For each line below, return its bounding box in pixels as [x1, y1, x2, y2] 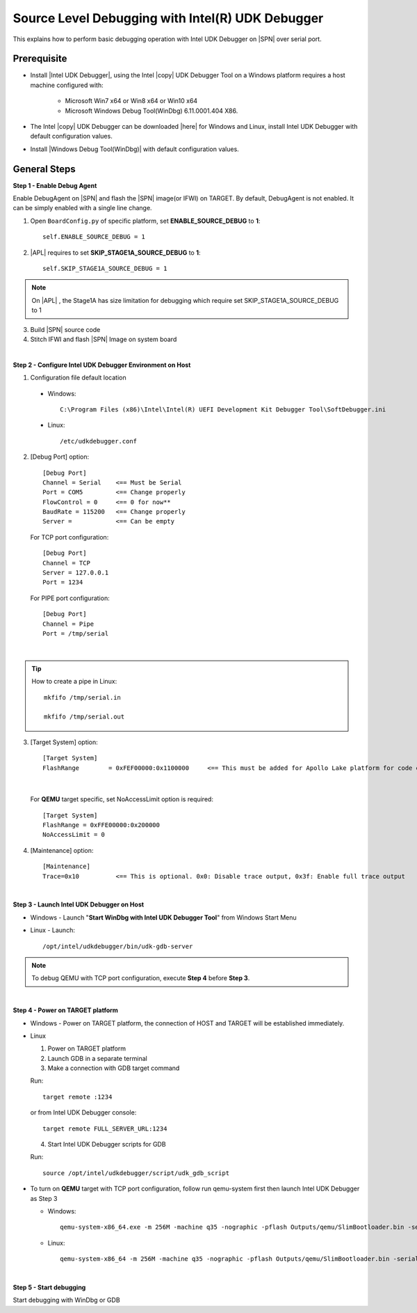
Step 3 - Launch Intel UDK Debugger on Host [13, 900, 145, 909]
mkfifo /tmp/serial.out [44, 713, 125, 721]
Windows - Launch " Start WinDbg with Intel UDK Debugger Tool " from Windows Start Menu [30, 913, 297, 922]
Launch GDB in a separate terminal [47, 1054, 147, 1062]
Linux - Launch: [30, 926, 76, 934]
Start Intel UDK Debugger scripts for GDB [47, 1140, 166, 1149]
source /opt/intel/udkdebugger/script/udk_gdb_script [42, 1169, 229, 1177]
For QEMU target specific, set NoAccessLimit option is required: [30, 795, 213, 803]
